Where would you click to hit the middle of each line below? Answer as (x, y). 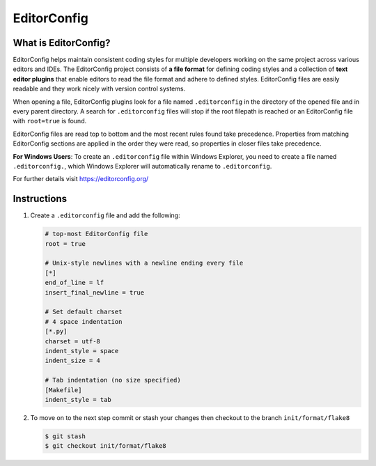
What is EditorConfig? (62, 43)
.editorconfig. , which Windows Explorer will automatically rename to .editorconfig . (142, 166)
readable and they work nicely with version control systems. (99, 89)
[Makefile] (63, 390)
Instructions (40, 199)
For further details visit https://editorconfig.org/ (81, 179)
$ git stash (65, 436)
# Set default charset (84, 312)
